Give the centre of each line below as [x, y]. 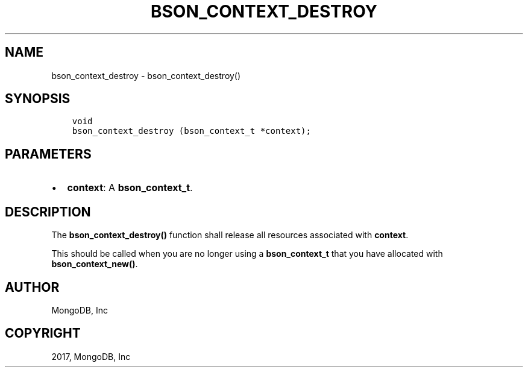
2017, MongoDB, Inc [91, 356]
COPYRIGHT [43, 333]
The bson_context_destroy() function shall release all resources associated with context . [230, 235]
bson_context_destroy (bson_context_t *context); [191, 131]
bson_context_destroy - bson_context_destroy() [146, 75]
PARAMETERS [48, 154]
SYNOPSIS [38, 99]
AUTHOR [32, 287]
